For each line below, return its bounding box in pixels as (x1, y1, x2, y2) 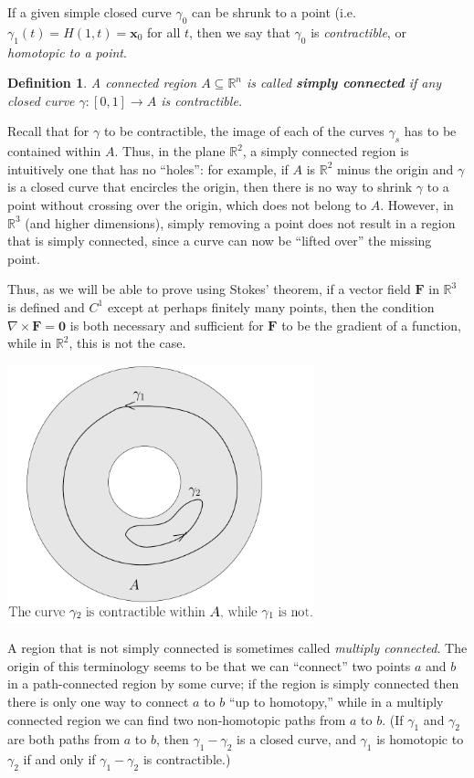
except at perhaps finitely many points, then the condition (107, 297, 435, 316)
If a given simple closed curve (7, 3, 172, 21)
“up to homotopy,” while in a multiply (228, 692, 444, 711)
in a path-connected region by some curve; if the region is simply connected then (7, 674, 459, 693)
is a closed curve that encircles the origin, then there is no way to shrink (7, 177, 413, 196)
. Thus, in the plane (114, 142, 226, 161)
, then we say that (189, 22, 290, 41)
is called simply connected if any (247, 73, 442, 92)
